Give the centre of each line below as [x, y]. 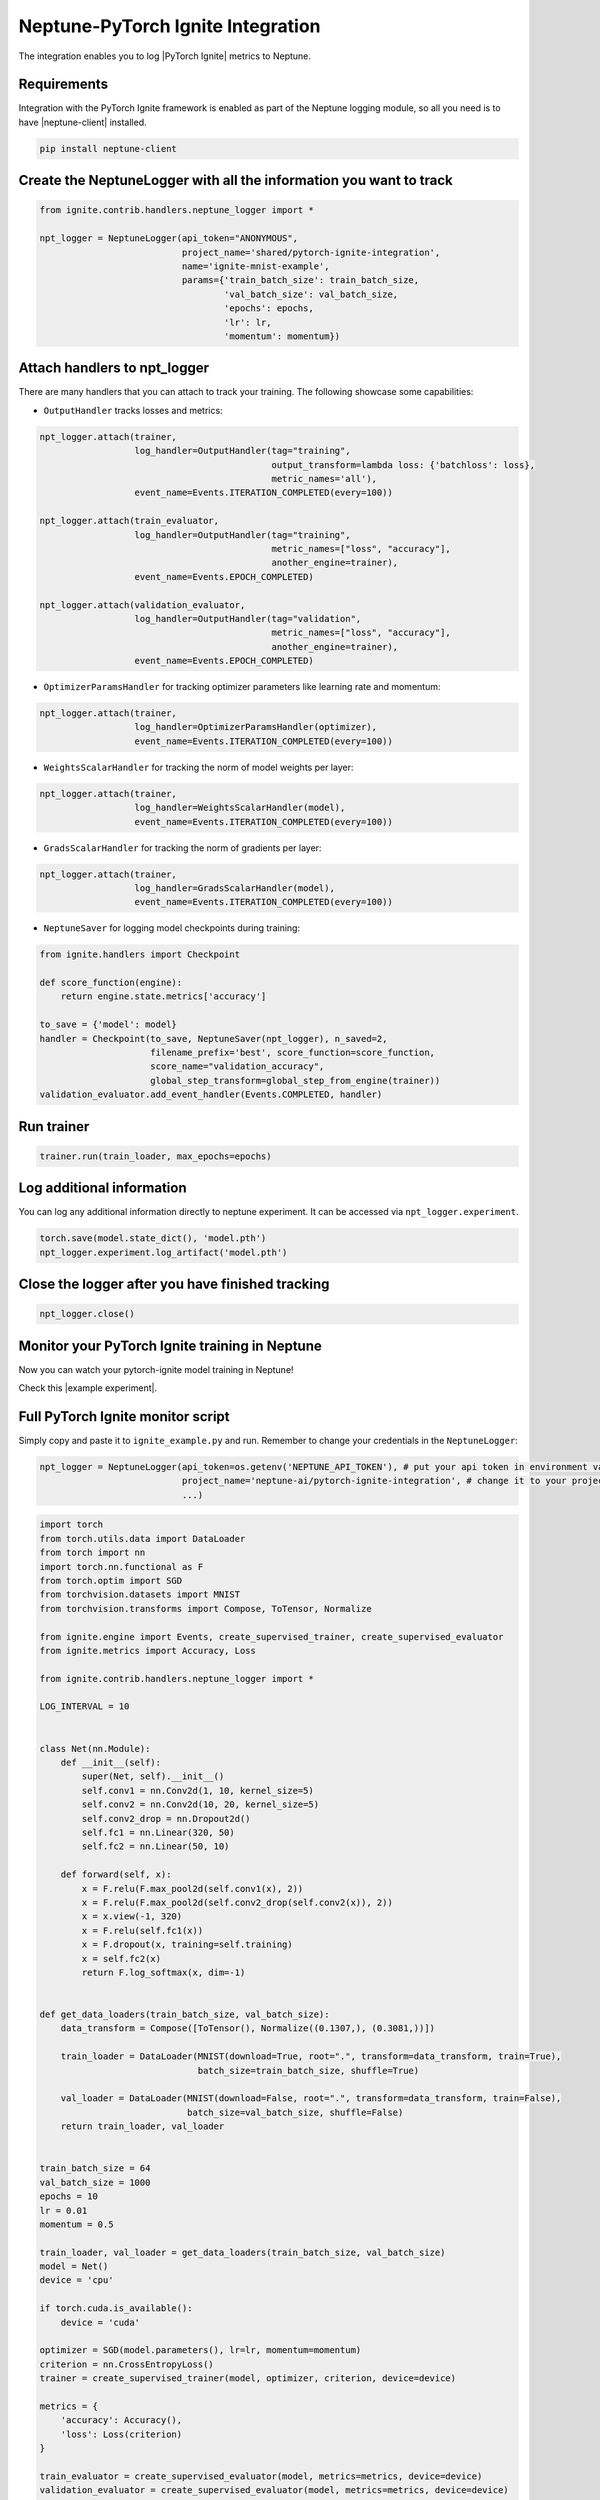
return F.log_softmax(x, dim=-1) [163, 1972]
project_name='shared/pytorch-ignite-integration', [311, 252]
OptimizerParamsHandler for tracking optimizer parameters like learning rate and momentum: [242, 687]
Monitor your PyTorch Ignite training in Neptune [170, 1345]
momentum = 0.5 [76, 2224]
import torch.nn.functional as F [121, 1566]
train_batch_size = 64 [95, 2168]
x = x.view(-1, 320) [132, 1916]
